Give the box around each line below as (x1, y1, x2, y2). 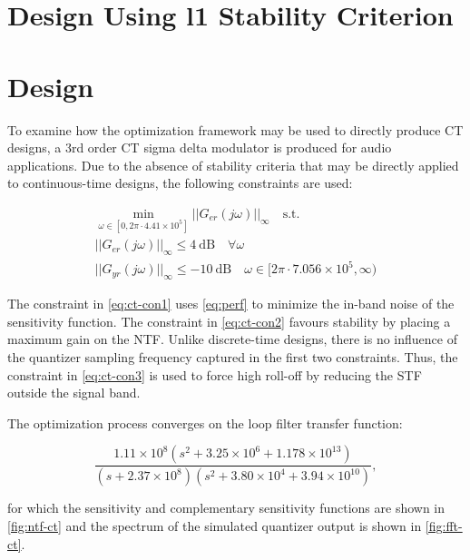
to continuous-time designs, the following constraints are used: (7, 173, 353, 192)
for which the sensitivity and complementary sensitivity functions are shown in (7, 498, 446, 517)
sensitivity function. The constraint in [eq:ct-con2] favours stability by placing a (7, 311, 451, 330)
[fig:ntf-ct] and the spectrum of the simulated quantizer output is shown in (7, 516, 422, 535)
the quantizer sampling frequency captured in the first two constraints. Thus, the (7, 348, 458, 367)
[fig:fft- (425, 516, 463, 535)
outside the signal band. (7, 383, 141, 402)
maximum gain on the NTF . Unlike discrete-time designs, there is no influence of (7, 329, 457, 349)
